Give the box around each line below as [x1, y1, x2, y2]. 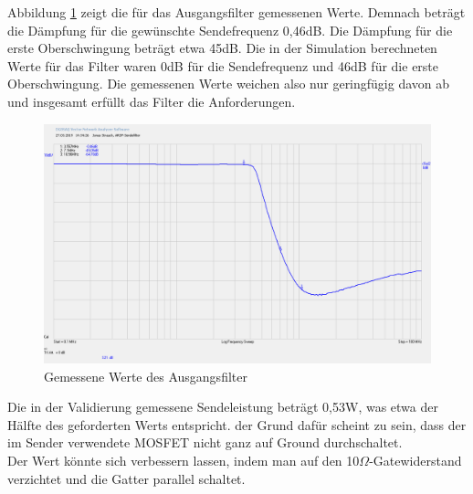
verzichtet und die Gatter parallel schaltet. [7, 468, 246, 488]
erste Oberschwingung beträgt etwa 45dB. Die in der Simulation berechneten [7, 38, 437, 58]
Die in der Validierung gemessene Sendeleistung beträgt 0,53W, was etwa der [7, 397, 438, 416]
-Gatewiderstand [369, 451, 462, 470]
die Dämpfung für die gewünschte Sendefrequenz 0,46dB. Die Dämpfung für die [7, 20, 453, 39]
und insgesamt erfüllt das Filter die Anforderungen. [7, 91, 296, 110]
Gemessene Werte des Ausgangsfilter [44, 366, 247, 385]
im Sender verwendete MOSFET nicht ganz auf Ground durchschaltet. [7, 433, 403, 452]
